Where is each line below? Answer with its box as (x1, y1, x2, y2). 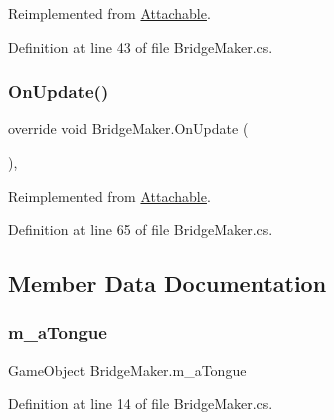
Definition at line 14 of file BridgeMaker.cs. (8, 393, 273, 414)
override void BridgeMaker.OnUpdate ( (8, 118, 249, 139)
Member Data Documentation (8, 268, 327, 299)
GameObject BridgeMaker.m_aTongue (8, 359, 247, 380)
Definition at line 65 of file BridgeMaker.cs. (8, 219, 273, 240)
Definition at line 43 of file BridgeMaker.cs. (8, 36, 273, 57)
